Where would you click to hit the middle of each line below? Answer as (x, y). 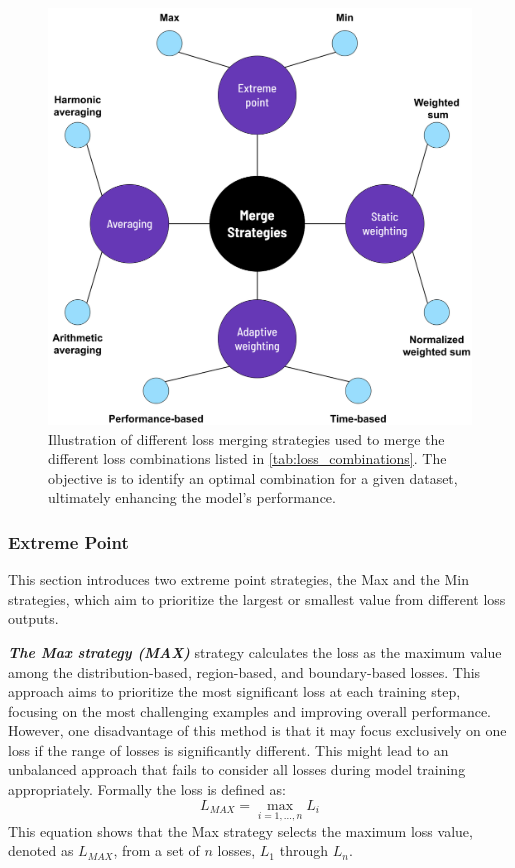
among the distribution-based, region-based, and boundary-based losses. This (244, 671)
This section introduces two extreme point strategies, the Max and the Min (238, 579)
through (303, 850)
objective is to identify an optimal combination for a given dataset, (253, 477)
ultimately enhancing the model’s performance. (192, 497)
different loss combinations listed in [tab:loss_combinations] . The (247, 458)
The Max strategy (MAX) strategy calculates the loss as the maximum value (255, 651)
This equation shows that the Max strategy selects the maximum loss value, (240, 830)
